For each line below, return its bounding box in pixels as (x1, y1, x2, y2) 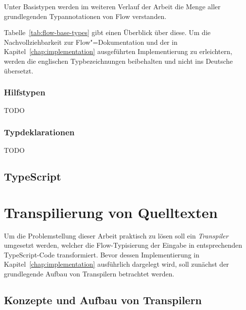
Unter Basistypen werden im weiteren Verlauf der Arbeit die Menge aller (4, 1, 221, 11)
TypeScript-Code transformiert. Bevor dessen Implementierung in (4, 249, 199, 259)
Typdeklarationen (4, 126, 75, 138)
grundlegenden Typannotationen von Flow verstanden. (4, 11, 167, 21)
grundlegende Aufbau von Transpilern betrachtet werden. (4, 269, 175, 279)
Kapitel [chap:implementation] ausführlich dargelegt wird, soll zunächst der (4, 259, 229, 269)
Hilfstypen (4, 86, 46, 98)
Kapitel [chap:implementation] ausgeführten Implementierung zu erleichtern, (4, 46, 232, 56)
